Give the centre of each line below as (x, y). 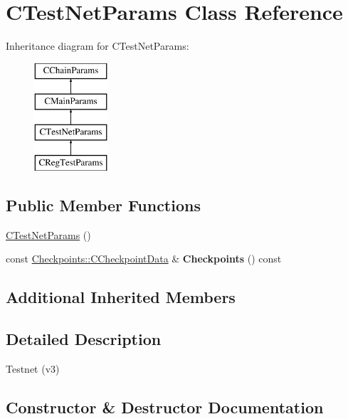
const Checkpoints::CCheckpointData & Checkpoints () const (144, 259)
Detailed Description (84, 339)
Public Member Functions (103, 205)
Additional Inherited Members (121, 297)
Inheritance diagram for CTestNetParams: (97, 46)
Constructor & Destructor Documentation (165, 407)
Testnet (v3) (33, 368)
